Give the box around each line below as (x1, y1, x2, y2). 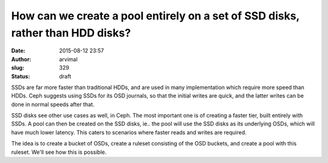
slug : (11, 64, 24, 72)
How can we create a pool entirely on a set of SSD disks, (11, 9, 300, 22)
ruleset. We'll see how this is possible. (11, 148, 107, 156)
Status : (11, 73, 30, 80)
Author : (11, 55, 32, 63)
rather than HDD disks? (11, 26, 131, 39)
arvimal (59, 55, 78, 63)
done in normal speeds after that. (11, 101, 95, 108)
